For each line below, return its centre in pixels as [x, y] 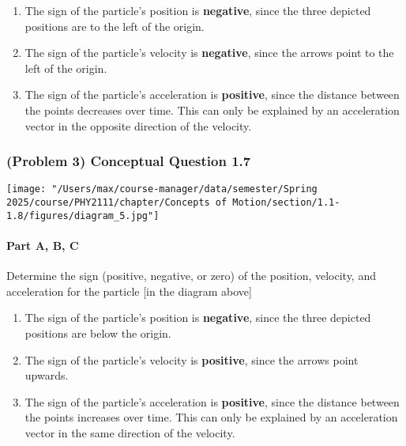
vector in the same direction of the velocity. [130, 432]
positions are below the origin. [98, 333]
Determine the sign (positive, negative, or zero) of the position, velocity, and [191, 276]
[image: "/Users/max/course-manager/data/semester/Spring [162, 189]
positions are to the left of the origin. [115, 26]
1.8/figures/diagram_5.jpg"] [83, 215]
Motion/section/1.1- [286, 203]
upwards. [47, 375]
